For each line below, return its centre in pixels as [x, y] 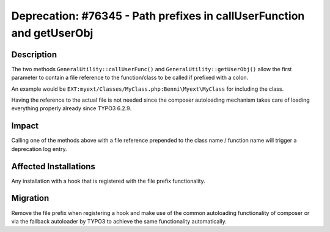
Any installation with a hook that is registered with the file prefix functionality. [108, 181]
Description [34, 54]
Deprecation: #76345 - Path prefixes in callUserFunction [158, 16]
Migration [30, 198]
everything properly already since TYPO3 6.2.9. [71, 108]
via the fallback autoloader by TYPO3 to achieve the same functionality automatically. [119, 221]
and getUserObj [52, 33]
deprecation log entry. [39, 149]
